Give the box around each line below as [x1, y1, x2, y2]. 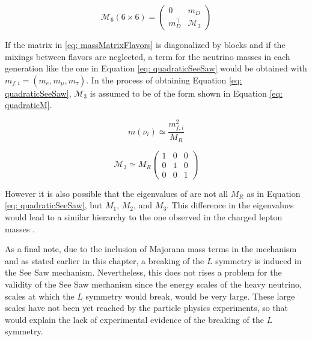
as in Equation [246, 187, 301, 199]
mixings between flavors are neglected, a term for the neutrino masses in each [5, 50, 290, 62]
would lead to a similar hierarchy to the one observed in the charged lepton [5, 211, 283, 223]
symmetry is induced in [215, 254, 302, 267]
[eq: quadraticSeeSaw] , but [5, 199, 103, 211]
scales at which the [5, 289, 75, 302]
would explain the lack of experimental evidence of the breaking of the [5, 313, 264, 325]
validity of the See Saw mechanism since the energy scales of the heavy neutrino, [5, 278, 302, 290]
